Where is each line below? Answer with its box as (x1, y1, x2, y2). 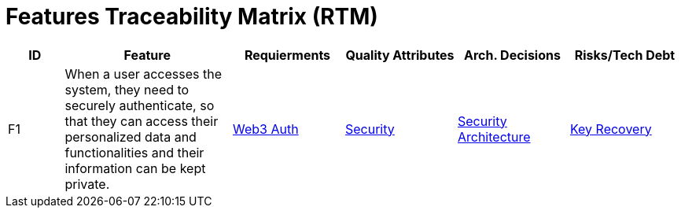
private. (64, 175, 110, 192)
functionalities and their (64, 144, 204, 160)
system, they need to (64, 81, 190, 98)
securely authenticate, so (64, 97, 215, 113)
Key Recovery (569, 120, 652, 137)
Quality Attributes (345, 46, 455, 63)
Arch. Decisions (463, 46, 561, 63)
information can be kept (64, 160, 206, 176)
